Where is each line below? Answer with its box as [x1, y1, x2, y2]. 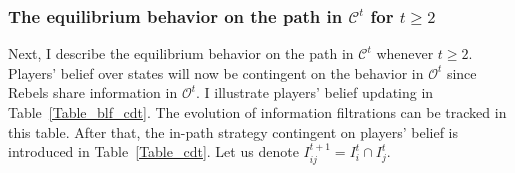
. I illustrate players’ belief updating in [196, 82, 434, 103]
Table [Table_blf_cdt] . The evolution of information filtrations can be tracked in [8, 102, 507, 122]
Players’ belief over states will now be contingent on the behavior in [8, 62, 424, 83]
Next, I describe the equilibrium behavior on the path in [8, 43, 354, 64]
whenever [376, 43, 434, 64]
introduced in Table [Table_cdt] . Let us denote [8, 141, 299, 162]
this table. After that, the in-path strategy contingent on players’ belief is [8, 121, 459, 142]
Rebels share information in [8, 82, 178, 103]
